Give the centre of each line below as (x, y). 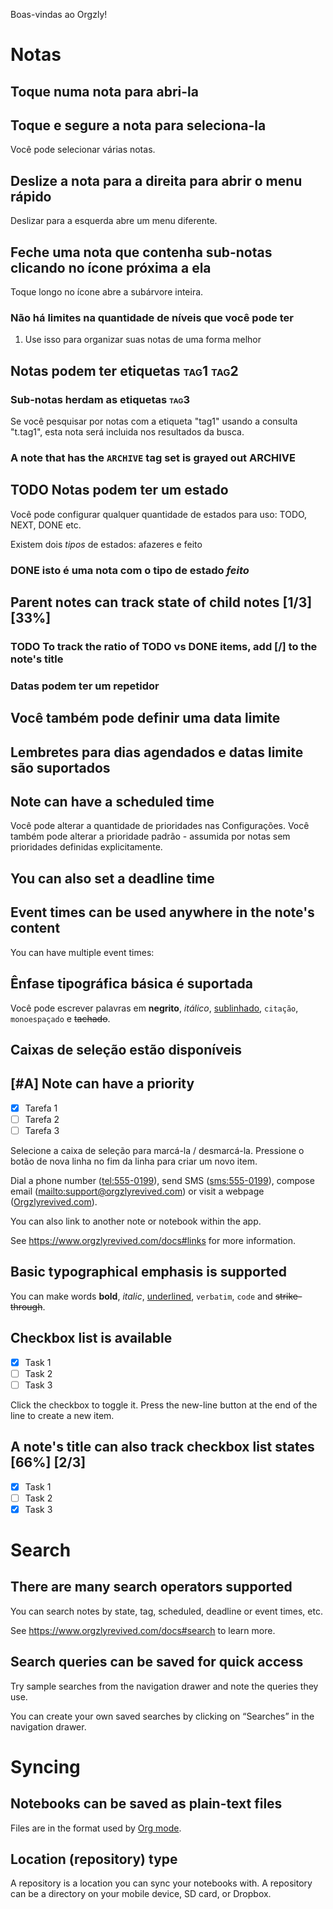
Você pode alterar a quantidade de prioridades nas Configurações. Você (160, 826)
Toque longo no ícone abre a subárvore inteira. (107, 292)
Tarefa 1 (41, 1108)
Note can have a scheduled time (112, 802)
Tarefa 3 (42, 1130)
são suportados (60, 767)
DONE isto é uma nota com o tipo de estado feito (130, 570)
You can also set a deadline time (112, 878)
